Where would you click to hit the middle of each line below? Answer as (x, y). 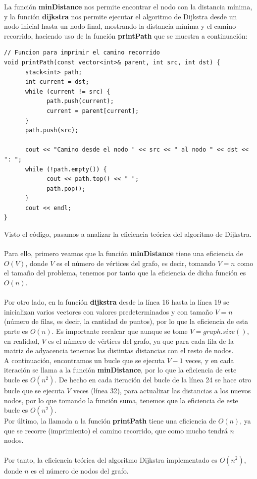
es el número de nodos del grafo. (80, 470)
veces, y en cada (210, 360)
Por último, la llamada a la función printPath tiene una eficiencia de (110, 421)
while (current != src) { (68, 91)
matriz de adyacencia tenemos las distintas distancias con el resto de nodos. (119, 350)
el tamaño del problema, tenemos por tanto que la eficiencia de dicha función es (125, 273)
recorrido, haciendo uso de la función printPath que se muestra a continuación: (126, 35)
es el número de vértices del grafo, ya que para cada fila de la (141, 341)
